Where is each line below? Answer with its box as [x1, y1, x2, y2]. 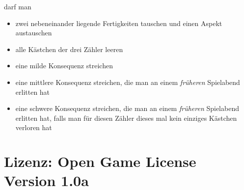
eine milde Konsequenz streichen [15, 60, 113, 71]
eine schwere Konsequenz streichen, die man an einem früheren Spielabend [15, 103, 239, 113]
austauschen [15, 27, 52, 38]
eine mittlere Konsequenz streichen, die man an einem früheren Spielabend [15, 77, 240, 87]
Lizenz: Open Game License [4, 151, 196, 171]
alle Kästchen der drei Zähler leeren [15, 44, 123, 54]
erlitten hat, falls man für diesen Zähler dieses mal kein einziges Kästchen [15, 112, 237, 123]
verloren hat [15, 122, 52, 133]
